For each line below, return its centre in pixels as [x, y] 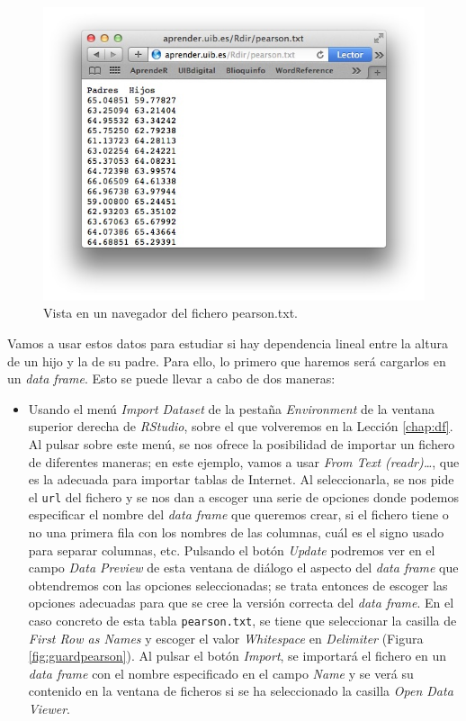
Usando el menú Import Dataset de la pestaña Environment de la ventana [232, 408]
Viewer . [49, 709]
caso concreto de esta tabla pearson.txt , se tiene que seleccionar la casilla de [242, 621]
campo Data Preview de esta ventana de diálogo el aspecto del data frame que [243, 568]
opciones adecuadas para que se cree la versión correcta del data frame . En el [241, 603]
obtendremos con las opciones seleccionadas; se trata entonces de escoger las [238, 585]
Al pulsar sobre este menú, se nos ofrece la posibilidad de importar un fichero [242, 444]
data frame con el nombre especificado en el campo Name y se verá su [221, 673]
